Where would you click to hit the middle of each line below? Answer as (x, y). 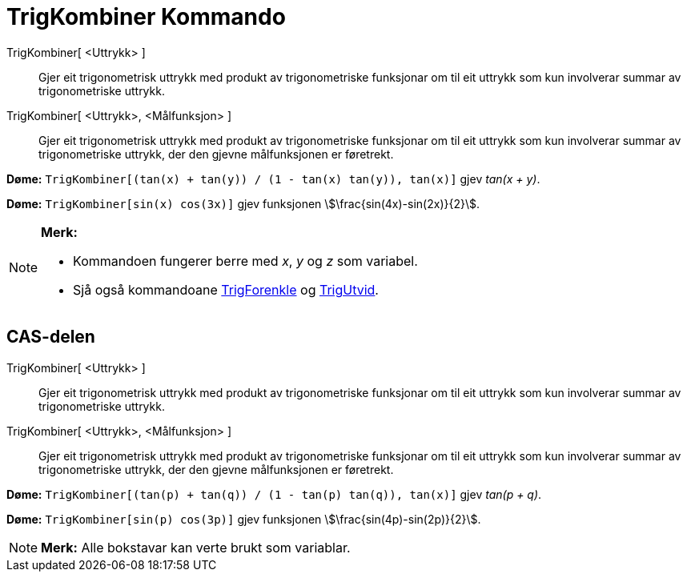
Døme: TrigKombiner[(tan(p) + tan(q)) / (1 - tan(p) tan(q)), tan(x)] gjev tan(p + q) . (274, 494)
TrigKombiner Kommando (146, 17)
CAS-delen (51, 337)
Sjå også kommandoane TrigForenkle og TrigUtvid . (226, 289)
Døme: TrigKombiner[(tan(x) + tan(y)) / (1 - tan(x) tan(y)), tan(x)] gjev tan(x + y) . (273, 179)
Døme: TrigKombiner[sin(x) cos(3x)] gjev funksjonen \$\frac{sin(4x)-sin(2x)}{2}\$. (243, 203)
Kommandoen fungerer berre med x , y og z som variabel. (245, 261)
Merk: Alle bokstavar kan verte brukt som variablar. (196, 547)
